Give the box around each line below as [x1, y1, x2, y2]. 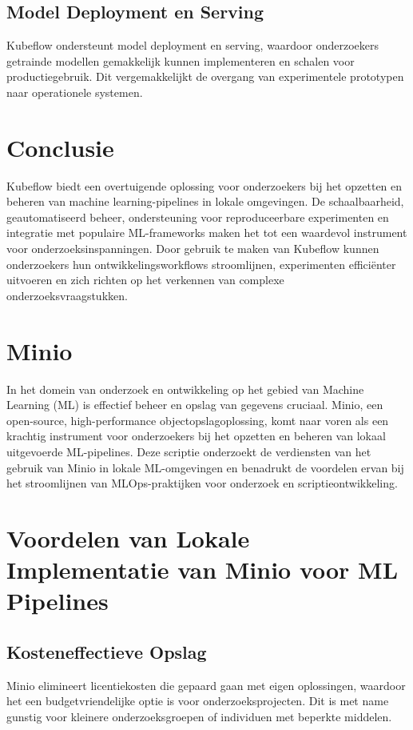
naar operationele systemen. [6, 83, 143, 100]
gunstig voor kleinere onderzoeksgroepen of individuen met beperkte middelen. [6, 708, 392, 724]
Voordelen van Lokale [6, 521, 250, 554]
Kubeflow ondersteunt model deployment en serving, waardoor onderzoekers [6, 37, 379, 54]
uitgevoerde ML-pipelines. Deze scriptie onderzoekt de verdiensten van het [6, 443, 371, 459]
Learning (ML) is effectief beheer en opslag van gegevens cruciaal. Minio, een [6, 396, 383, 413]
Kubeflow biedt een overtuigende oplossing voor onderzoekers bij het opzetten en [6, 177, 403, 194]
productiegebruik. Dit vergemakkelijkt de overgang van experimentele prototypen [6, 68, 404, 85]
